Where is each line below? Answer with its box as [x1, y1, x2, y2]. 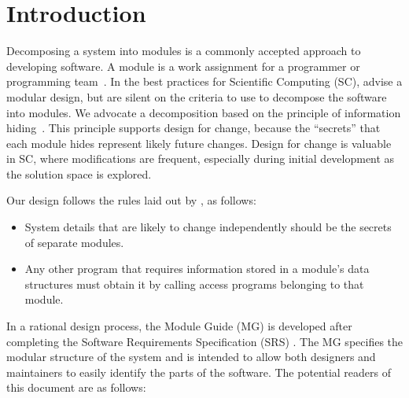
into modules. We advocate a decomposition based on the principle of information [6, 104, 401, 120]
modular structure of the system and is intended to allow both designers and [6, 348, 376, 365]
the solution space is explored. [6, 165, 152, 182]
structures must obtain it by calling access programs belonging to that [24, 275, 364, 292]
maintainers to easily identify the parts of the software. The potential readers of [6, 363, 392, 380]
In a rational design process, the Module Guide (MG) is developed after [6, 318, 352, 334]
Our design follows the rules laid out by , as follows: [6, 192, 256, 208]
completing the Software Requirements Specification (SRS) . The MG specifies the [6, 333, 403, 349]
